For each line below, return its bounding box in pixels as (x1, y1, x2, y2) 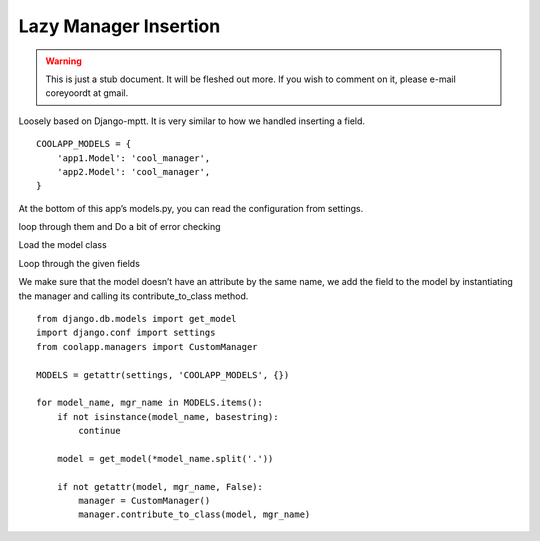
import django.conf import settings (36, 327, 216, 339)
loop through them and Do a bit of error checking (18, 221, 221, 233)
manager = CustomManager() (78, 495, 211, 507)
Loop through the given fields (18, 257, 140, 269)
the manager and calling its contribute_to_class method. (18, 290, 249, 302)
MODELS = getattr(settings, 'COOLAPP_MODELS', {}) (36, 369, 290, 380)
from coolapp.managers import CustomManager (36, 341, 259, 352)
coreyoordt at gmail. (45, 87, 129, 99)
